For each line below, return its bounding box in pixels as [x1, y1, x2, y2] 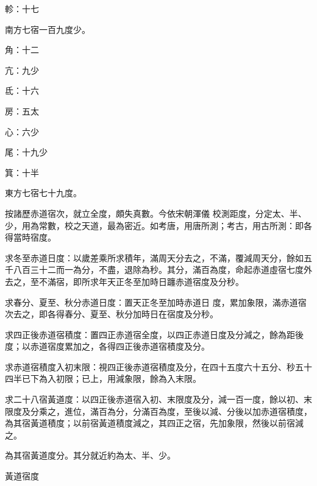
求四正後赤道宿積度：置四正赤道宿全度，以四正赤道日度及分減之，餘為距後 [5, 328, 304, 340]
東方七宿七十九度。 [5, 186, 82, 199]
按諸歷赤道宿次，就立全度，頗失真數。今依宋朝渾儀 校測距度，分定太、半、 [5, 206, 307, 219]
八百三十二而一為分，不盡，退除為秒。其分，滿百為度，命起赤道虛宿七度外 [13, 263, 312, 276]
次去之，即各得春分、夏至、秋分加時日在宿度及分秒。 [5, 308, 218, 320]
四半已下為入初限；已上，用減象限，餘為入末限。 [5, 372, 201, 385]
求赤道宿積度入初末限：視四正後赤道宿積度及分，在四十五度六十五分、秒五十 [5, 360, 312, 373]
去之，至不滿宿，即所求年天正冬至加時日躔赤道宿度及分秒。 [5, 275, 244, 287]
